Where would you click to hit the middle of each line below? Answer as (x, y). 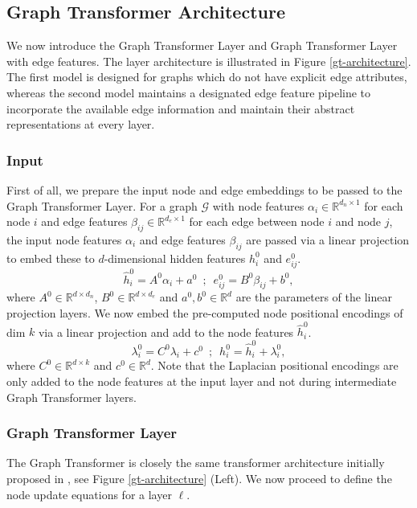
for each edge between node (257, 221)
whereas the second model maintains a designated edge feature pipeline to (189, 92)
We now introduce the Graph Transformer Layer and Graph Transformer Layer (202, 45)
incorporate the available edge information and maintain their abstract (181, 108)
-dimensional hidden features (175, 258)
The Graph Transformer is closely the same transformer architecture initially (196, 463)
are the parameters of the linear (314, 297)
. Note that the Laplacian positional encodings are (274, 365)
